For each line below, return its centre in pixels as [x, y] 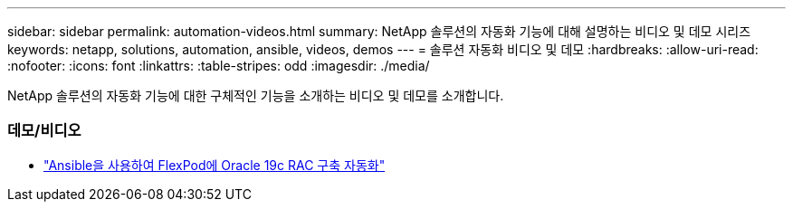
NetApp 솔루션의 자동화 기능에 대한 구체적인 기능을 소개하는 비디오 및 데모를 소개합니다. [256, 95]
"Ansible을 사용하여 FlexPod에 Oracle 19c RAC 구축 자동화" [215, 165]
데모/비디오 [44, 131]
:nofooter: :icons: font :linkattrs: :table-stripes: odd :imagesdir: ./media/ [219, 66]
